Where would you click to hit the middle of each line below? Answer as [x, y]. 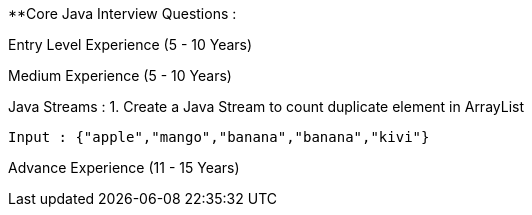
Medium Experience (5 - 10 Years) [120, 75]
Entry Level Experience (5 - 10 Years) [130, 44]
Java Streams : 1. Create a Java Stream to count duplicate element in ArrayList [266, 106]
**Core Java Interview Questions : [122, 13]
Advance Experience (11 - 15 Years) [124, 167]
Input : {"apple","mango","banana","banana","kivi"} [219, 137]
